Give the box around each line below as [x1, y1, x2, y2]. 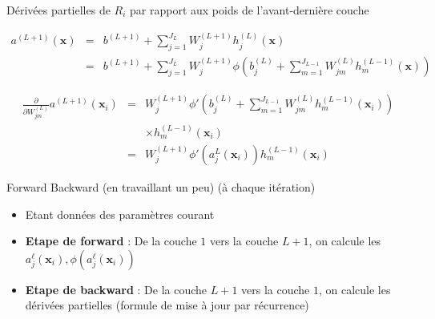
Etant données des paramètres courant [25, 205, 215, 222]
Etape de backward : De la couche [25, 281, 207, 297]
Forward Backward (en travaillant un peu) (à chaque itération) [6, 179, 316, 196]
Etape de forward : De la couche [25, 232, 197, 249]
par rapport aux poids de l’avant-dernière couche [130, 2, 369, 18]
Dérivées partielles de [6, 2, 111, 18]
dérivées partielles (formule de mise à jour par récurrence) [25, 297, 309, 313]
